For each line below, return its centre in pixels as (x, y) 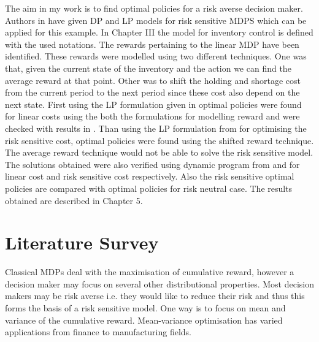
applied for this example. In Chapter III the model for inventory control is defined (159, 32)
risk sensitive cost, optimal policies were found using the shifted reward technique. (159, 140)
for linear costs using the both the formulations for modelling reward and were (152, 116)
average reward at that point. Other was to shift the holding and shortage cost (153, 80)
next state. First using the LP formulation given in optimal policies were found (153, 104)
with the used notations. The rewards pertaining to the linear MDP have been (152, 44)
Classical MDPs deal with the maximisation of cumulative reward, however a (150, 272)
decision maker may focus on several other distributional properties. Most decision (159, 283)
